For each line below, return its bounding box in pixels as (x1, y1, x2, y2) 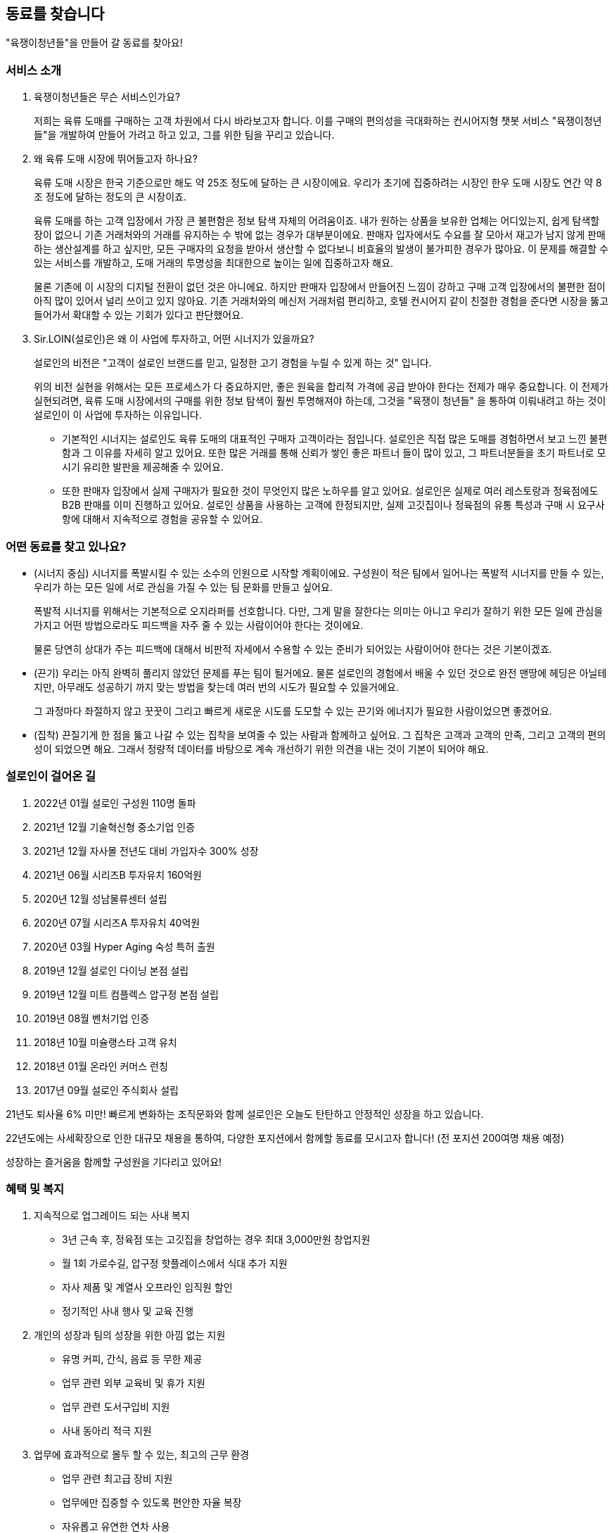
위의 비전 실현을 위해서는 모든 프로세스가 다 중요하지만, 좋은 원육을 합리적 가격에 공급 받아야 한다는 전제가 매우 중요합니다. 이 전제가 (34, 381, 609, 393)
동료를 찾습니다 (6, 5, 105, 23)
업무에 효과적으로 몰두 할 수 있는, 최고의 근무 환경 (34, 1449, 250, 1461)
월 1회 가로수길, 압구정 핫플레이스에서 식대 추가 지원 (62, 1257, 288, 1270)
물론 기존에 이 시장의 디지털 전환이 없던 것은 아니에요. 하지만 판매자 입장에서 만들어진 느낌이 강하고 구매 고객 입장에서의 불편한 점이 (34, 281, 606, 293)
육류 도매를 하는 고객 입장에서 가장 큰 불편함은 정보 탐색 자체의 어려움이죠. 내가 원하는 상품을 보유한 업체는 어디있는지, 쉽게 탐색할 (34, 215, 600, 227)
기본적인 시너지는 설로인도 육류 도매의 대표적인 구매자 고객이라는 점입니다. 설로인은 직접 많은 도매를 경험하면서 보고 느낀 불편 (62, 433, 608, 445)
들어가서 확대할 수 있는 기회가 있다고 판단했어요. (34, 309, 244, 322)
